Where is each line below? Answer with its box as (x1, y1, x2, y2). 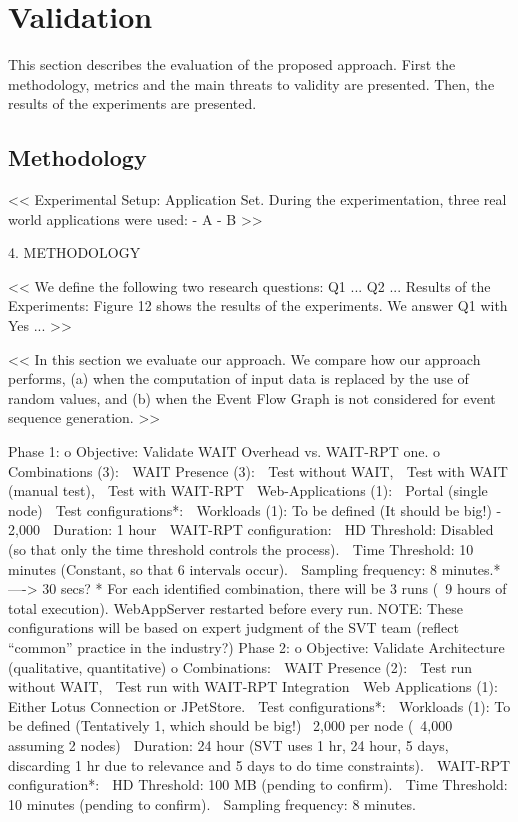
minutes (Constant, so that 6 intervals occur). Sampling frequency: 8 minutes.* (8, 558, 501, 579)
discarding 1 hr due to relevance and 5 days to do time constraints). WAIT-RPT (8, 754, 511, 775)
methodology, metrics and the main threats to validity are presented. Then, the (8, 73, 495, 94)
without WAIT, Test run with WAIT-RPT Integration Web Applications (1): (8, 676, 498, 697)
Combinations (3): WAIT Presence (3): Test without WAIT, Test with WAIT (8, 460, 508, 481)
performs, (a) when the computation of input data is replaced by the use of (8, 368, 469, 389)
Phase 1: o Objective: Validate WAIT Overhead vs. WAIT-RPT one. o (8, 441, 441, 462)
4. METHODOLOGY (8, 242, 141, 263)
